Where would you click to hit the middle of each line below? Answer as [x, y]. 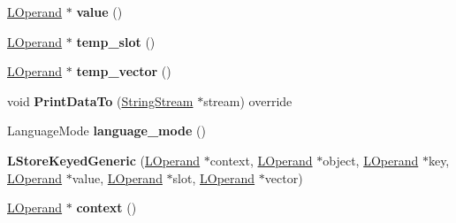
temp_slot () [116, 41]
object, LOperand [371, 160]
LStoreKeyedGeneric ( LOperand [104, 160]
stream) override [248, 100]
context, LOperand [261, 160]
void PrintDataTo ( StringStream [100, 100]
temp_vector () [124, 71]
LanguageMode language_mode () [106, 131]
